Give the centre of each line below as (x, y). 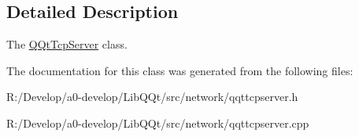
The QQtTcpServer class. (67, 44)
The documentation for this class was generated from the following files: (180, 70)
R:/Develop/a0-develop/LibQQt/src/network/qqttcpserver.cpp (158, 123)
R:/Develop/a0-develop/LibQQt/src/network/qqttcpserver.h (152, 97)
